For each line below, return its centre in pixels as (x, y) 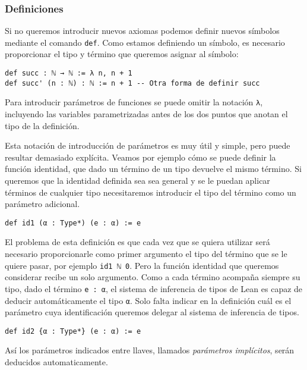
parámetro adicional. (42, 204)
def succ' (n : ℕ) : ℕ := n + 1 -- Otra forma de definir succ (132, 83)
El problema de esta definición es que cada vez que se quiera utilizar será (137, 242)
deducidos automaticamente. (56, 362)
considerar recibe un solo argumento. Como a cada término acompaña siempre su (153, 277)
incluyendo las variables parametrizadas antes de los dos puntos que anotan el (146, 114)
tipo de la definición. (42, 125)
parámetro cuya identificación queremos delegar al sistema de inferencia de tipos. (152, 312)
